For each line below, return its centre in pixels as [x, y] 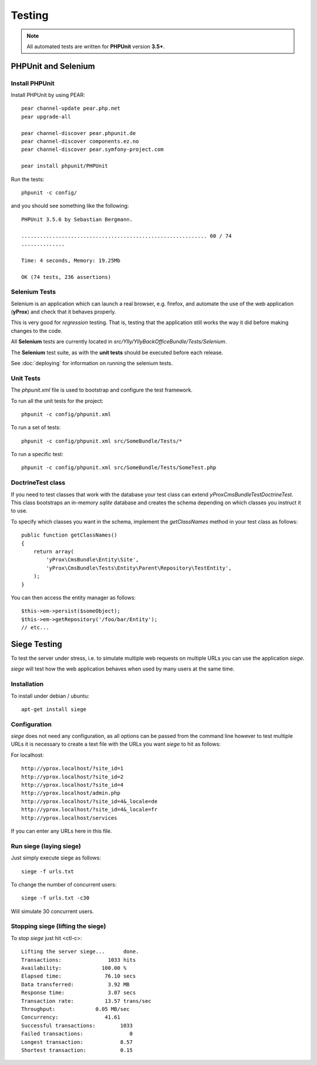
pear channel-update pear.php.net [71, 108]
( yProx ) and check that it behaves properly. [64, 312]
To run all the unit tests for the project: [57, 401]
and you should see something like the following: [70, 206]
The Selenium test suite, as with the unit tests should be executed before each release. [117, 352]
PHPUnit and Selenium [53, 66]
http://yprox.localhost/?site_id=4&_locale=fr [90, 810]
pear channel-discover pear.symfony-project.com [92, 149]
